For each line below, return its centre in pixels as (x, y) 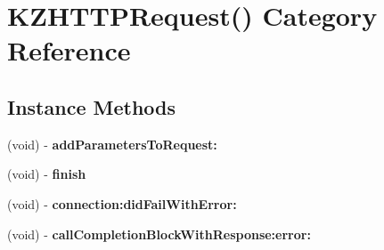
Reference (69, 50)
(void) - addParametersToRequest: (112, 144)
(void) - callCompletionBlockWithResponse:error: (159, 234)
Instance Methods (91, 106)
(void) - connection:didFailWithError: (122, 203)
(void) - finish (47, 174)
